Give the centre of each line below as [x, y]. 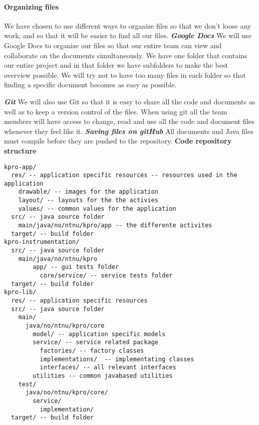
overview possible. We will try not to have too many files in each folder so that [125, 75]
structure [20, 150]
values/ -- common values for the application [97, 208]
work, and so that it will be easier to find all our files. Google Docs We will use [128, 35]
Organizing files [32, 6]
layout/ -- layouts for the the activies [88, 200]
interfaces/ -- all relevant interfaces [108, 368]
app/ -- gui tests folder [76, 267]
